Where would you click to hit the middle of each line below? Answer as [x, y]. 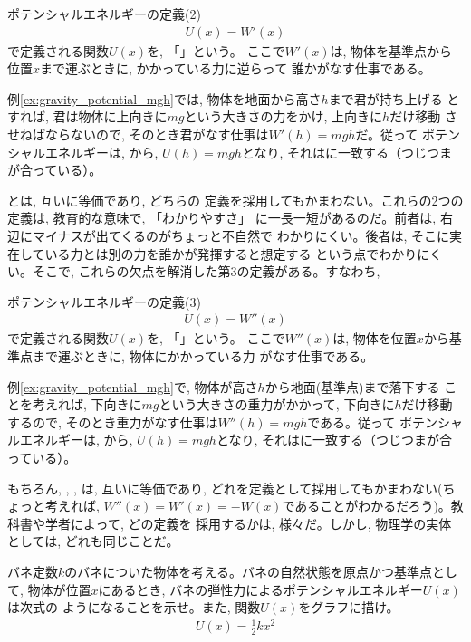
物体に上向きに [123, 116]
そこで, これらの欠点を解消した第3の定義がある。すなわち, [206, 271]
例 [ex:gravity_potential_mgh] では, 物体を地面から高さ [164, 98]
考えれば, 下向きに [87, 404]
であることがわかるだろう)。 [366, 506]
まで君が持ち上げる [385, 98]
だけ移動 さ [423, 116]
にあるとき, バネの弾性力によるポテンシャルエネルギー [260, 589]
